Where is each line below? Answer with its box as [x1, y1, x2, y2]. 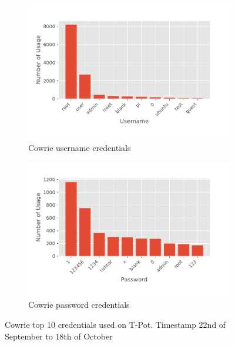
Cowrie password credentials [28, 298, 130, 311]
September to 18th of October [5, 330, 113, 342]
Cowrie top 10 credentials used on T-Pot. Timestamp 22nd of [5, 318, 226, 331]
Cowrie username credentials [28, 141, 131, 153]
